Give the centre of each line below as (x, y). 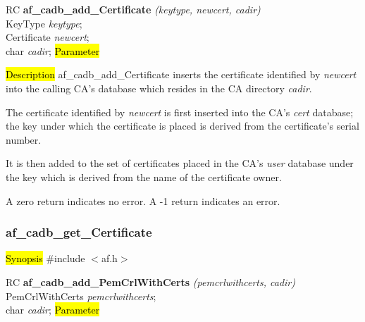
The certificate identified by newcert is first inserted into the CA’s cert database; (180, 112)
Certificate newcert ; (48, 37)
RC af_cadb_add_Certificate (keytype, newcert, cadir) (133, 9)
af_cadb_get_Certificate (79, 232)
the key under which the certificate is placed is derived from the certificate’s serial (182, 126)
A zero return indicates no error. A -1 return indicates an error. (143, 200)
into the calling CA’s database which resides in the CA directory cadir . (159, 88)
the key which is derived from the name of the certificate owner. (144, 177)
